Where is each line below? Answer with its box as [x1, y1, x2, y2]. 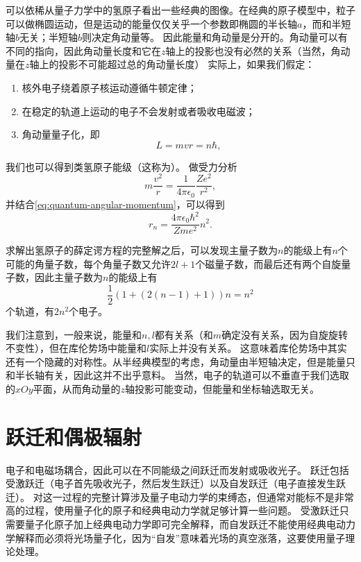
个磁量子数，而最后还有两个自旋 [195, 256, 342, 271]
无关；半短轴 [19, 30, 78, 44]
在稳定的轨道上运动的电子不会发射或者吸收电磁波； [22, 103, 255, 118]
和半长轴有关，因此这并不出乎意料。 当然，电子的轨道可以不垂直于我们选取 [6, 368, 349, 382]
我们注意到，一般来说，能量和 [6, 327, 142, 341]
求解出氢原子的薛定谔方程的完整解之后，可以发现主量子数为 [6, 243, 278, 257]
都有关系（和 [154, 327, 213, 341]
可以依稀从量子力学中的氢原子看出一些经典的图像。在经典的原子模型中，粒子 [6, 3, 355, 17]
